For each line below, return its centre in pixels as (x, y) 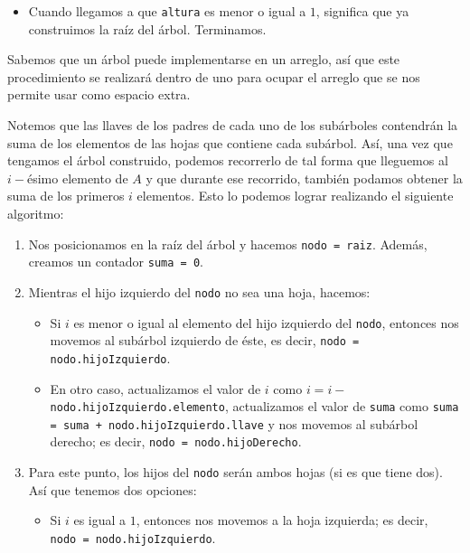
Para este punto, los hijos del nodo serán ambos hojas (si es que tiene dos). (235, 472)
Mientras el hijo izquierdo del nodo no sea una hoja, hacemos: (199, 291)
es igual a (100, 520)
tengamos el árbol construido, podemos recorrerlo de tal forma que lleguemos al (228, 160)
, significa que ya (362, 11)
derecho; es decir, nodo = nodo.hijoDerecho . (176, 441)
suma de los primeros (66, 196)
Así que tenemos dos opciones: (113, 489)
